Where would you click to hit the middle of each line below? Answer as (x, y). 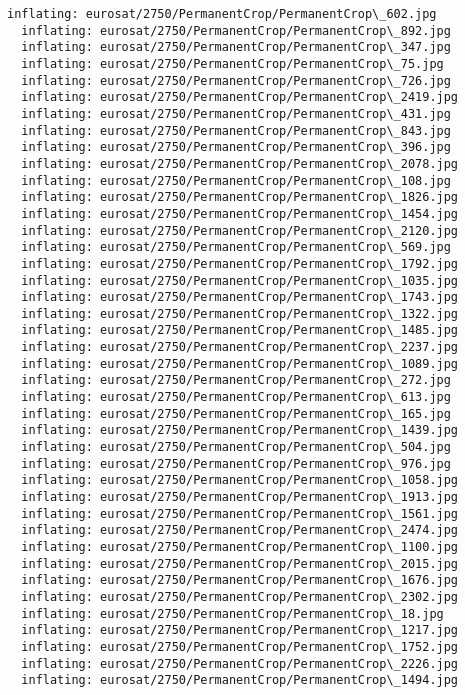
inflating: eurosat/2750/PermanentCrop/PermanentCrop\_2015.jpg (240, 563)
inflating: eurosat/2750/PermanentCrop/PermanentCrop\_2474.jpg (240, 530)
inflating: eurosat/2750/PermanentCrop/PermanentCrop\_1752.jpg (240, 646)
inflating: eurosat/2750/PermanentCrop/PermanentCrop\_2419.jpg (240, 97)
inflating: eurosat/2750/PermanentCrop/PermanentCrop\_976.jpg (236, 463)
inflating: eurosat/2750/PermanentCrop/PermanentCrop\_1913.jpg (240, 497)
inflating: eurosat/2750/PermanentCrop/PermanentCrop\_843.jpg (236, 130)
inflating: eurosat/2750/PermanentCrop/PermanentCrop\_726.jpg (236, 80)
